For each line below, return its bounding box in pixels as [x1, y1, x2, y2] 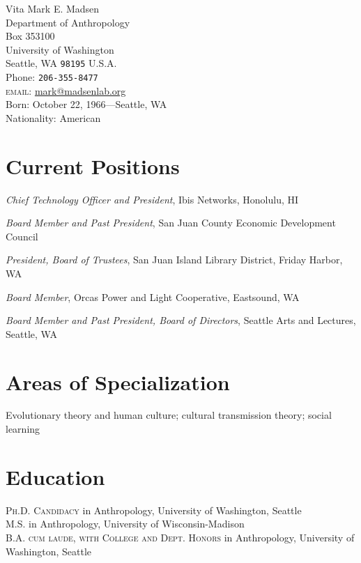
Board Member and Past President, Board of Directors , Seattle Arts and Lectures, [6, 313, 356, 327]
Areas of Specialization [6, 367, 230, 396]
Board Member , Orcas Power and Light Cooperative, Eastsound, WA [6, 289, 300, 304]
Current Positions [6, 151, 180, 180]
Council [6, 229, 38, 243]
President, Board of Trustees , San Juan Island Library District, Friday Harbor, [6, 252, 343, 267]
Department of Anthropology [6, 15, 130, 29]
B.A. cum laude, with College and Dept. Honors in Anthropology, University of [6, 530, 355, 544]
